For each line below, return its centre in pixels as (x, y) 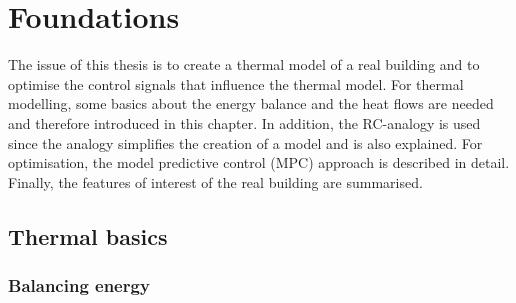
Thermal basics (88, 235)
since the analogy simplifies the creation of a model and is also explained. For (245, 142)
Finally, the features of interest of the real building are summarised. (215, 181)
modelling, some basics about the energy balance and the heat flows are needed (251, 103)
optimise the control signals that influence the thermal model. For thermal (236, 83)
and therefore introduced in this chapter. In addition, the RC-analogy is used (244, 122)
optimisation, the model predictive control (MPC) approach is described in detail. (259, 162)
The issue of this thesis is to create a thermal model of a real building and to (244, 64)
